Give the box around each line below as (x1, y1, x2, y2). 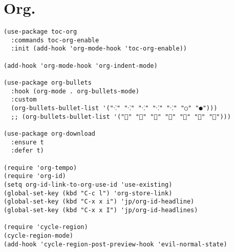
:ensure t (11, 138, 44, 146)
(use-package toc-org (4, 28, 77, 36)
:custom (11, 96, 37, 104)
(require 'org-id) (4, 172, 66, 180)
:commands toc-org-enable (11, 36, 99, 44)
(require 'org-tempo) (4, 164, 77, 171)
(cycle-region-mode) (4, 232, 74, 239)
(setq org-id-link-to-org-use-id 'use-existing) (4, 181, 173, 188)
